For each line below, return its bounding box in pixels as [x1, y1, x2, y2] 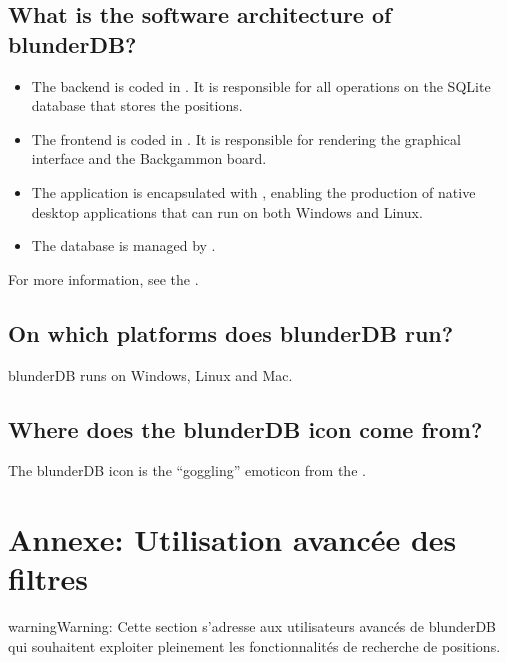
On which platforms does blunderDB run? [8, 317, 454, 348]
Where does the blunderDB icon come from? [8, 413, 483, 444]
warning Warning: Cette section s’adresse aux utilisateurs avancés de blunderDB [8, 616, 497, 637]
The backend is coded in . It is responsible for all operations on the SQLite [31, 75, 491, 96]
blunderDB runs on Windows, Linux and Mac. [8, 364, 293, 385]
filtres [8, 558, 89, 599]
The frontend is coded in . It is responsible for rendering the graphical [31, 128, 461, 149]
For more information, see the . [8, 268, 199, 289]
